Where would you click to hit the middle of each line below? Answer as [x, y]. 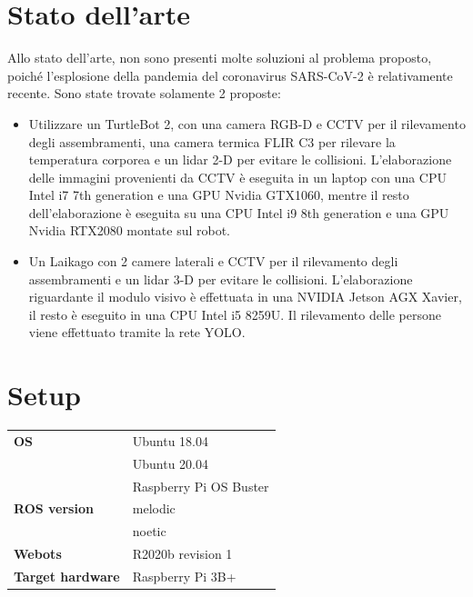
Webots [38, 554]
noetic [149, 531]
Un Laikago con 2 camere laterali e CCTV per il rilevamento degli [213, 261]
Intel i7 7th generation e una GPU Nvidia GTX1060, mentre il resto [219, 195]
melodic [154, 508]
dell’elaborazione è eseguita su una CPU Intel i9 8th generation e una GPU [239, 212]
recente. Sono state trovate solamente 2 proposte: [144, 93]
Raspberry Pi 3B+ [184, 576]
